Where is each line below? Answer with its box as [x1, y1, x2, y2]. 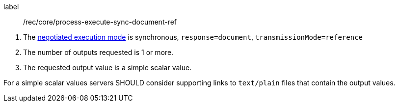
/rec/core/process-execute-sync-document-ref [23, 18, 177, 26]
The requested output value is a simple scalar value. [23, 63, 192, 72]
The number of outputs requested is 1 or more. [23, 48, 174, 56]
